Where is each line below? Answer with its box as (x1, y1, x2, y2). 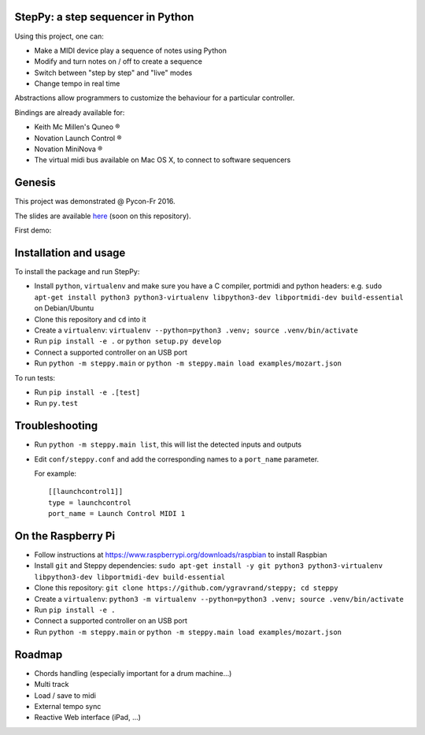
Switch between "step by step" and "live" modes (34, 68, 193, 77)
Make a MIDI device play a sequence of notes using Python (34, 46, 227, 55)
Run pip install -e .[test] (34, 387, 141, 397)
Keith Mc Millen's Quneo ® (34, 122, 120, 132)
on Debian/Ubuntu (34, 303, 94, 313)
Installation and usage (14, 246, 126, 259)
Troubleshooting (14, 419, 98, 432)
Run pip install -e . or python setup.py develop (34, 336, 222, 346)
